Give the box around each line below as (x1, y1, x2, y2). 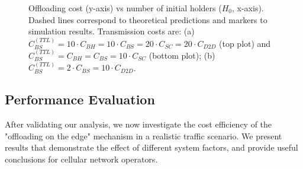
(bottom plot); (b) (149, 49, 215, 61)
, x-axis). (232, 2, 264, 14)
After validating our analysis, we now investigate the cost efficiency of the (5, 118, 272, 130)
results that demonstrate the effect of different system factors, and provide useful (5, 141, 298, 154)
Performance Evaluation (5, 90, 155, 109)
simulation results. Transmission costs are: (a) (28, 25, 195, 37)
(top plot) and (219, 37, 271, 49)
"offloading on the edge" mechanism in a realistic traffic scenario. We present (5, 129, 282, 142)
